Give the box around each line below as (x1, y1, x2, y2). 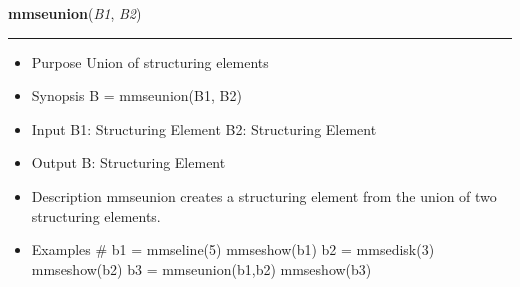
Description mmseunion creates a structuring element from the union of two (31, 185, 497, 206)
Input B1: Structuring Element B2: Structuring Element (31, 118, 377, 139)
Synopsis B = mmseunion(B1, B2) (31, 85, 242, 106)
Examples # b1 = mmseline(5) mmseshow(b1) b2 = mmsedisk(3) (31, 239, 435, 260)
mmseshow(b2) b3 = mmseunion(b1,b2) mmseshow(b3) (31, 258, 372, 279)
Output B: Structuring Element (31, 152, 226, 173)
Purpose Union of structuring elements (31, 51, 269, 72)
